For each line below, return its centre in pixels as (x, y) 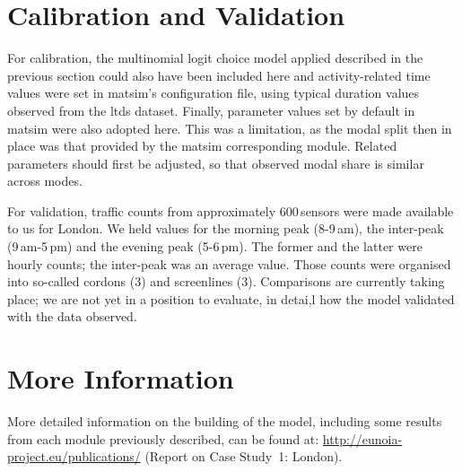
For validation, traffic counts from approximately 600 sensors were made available (231, 210)
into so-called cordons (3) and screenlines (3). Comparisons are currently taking (226, 281)
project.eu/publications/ (74, 456)
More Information (121, 378)
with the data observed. (72, 316)
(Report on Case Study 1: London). (244, 456)
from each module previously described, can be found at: (163, 438)
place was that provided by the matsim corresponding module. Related (202, 146)
